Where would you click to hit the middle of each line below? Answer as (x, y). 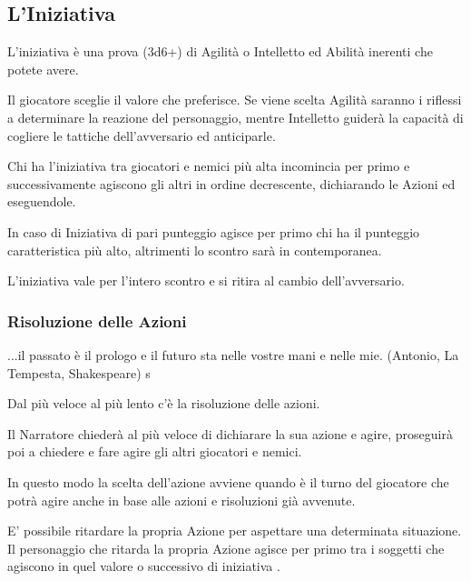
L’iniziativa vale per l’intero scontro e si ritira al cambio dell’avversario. (206, 280)
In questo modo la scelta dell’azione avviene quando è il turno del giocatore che (228, 481)
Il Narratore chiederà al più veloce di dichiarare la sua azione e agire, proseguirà (230, 433)
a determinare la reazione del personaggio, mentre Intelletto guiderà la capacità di (235, 117)
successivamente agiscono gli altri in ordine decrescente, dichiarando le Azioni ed (231, 183)
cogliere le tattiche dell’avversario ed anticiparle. (142, 135)
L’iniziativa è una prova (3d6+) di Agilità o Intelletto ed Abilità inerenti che (220, 51)
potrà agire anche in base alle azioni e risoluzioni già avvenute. (182, 500)
